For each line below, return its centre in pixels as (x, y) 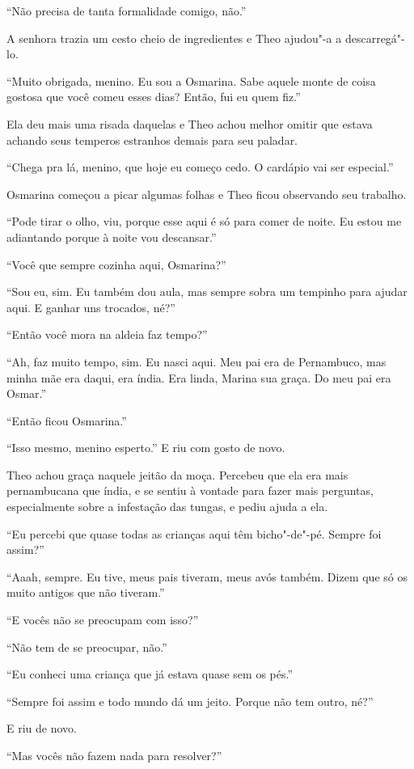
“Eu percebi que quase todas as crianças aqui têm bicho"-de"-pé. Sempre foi (194, 533)
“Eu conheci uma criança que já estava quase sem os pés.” (150, 674)
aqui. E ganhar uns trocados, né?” (91, 307)
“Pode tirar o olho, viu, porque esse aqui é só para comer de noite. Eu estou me (204, 221)
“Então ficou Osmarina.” (67, 420)
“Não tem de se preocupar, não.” (87, 646)
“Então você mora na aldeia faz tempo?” (107, 334)
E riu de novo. (42, 728)
